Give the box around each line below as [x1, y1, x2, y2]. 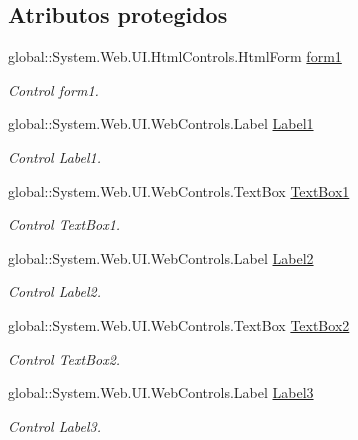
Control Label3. [8, 415, 102, 436]
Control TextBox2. [8, 348, 121, 369]
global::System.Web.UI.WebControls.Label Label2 [8, 247, 314, 268]
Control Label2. [8, 281, 102, 302]
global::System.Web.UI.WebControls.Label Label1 [8, 113, 314, 134]
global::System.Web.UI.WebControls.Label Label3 [8, 382, 314, 403]
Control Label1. [8, 146, 102, 167]
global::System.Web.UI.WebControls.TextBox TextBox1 [8, 180, 350, 201]
